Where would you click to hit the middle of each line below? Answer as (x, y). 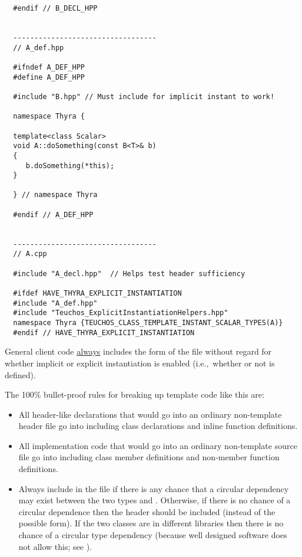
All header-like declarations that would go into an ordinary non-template (150, 414)
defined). (20, 374)
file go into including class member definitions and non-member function (149, 457)
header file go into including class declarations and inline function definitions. (158, 426)
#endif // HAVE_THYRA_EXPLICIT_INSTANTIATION (104, 332)
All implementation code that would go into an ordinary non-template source (158, 445)
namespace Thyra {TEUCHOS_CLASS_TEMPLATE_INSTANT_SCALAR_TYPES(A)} (148, 323)
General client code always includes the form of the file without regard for (138, 351)
